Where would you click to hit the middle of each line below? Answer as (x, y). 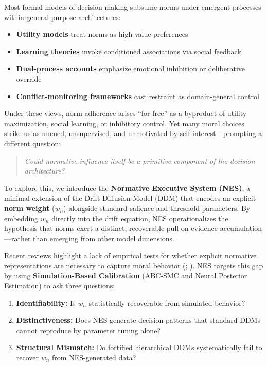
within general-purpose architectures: (63, 17)
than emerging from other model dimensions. (104, 238)
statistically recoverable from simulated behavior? (167, 303)
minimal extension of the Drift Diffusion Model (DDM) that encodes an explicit (130, 198)
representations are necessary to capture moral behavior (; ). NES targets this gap (134, 265)
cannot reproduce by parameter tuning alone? (88, 330)
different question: (33, 143)
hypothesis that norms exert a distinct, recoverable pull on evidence (111, 228)
